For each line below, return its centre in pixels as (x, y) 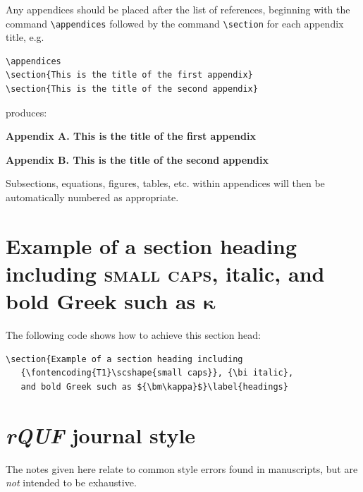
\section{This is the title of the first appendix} (129, 75)
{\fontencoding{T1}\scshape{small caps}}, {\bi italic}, (157, 373)
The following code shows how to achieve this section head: (133, 335)
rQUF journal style (101, 435)
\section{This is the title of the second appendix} (132, 89)
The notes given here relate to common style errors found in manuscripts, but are (182, 468)
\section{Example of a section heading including (124, 359)
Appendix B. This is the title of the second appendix (137, 159)
